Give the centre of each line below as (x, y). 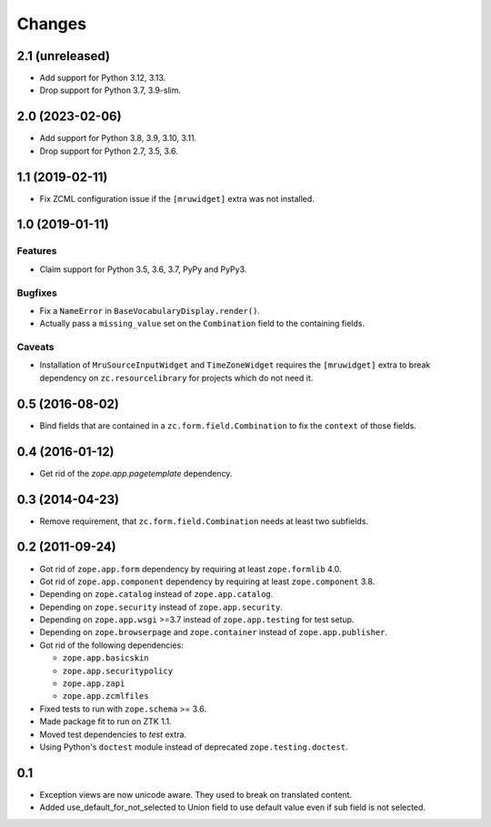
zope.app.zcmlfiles (105, 696)
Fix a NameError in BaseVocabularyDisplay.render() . (150, 310)
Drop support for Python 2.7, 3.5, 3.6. (109, 151)
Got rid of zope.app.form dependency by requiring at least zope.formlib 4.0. (190, 569)
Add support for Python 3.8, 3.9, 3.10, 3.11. (118, 138)
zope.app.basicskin (105, 658)
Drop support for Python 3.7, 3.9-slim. (110, 90)
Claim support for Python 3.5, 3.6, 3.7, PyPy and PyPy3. (143, 269)
